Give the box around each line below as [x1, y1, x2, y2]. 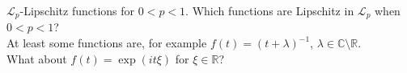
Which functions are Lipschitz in [192, 2, 354, 18]
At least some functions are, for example [6, 34, 207, 51]
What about [6, 50, 67, 67]
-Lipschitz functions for [19, 2, 135, 18]
